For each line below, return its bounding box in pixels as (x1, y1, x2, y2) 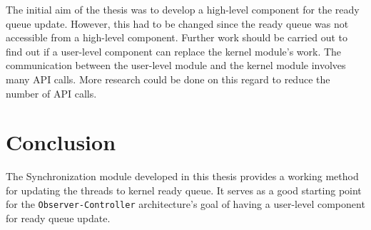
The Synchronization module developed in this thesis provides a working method (6, 169, 359, 184)
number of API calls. (6, 85, 97, 100)
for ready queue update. (6, 211, 111, 226)
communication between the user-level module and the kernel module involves (6, 58, 346, 73)
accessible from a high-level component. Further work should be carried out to (6, 30, 347, 45)
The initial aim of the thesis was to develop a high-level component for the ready (6, 2, 360, 16)
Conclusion (6, 127, 116, 157)
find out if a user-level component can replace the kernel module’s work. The (6, 43, 342, 58)
